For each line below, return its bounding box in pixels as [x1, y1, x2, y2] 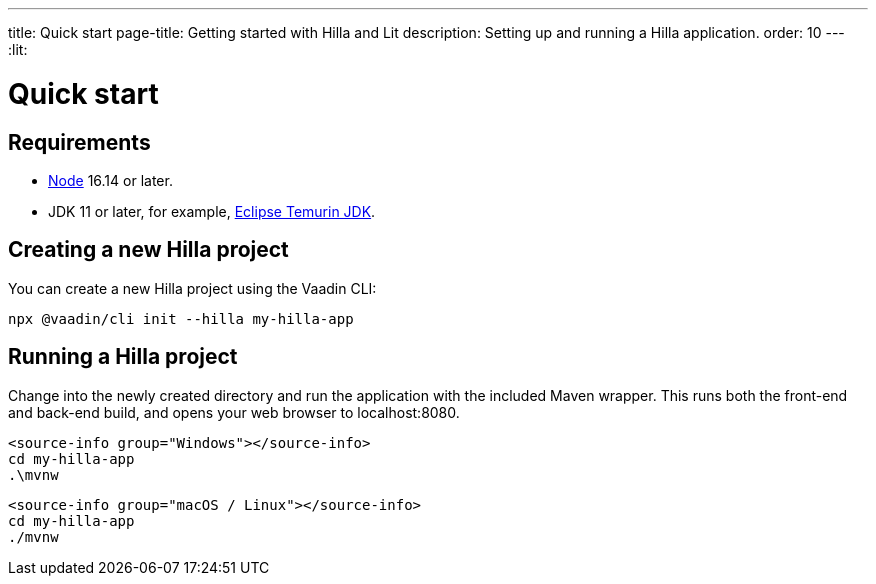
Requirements [8, 129, 151, 155]
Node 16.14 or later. [48, 171, 173, 189]
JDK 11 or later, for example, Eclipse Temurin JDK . [48, 202, 376, 220]
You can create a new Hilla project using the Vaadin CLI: [8, 279, 377, 297]
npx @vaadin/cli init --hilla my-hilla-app [8, 310, 354, 327]
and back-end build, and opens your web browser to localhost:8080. [8, 403, 460, 421]
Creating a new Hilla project [8, 237, 289, 263]
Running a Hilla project [8, 344, 238, 370]
